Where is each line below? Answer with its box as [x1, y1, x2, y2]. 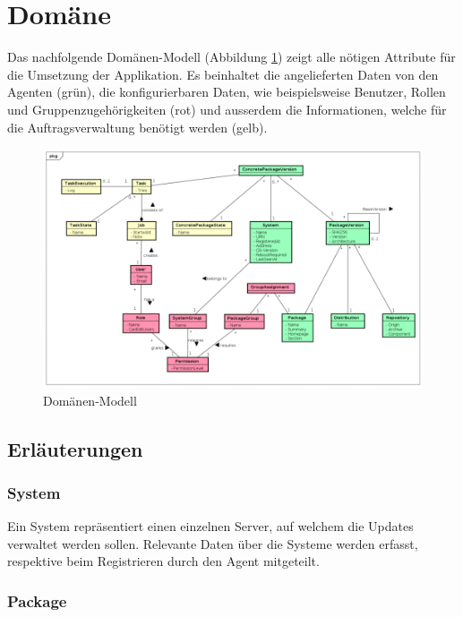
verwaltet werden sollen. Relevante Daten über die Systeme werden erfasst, [7, 534, 418, 553]
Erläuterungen [7, 434, 143, 462]
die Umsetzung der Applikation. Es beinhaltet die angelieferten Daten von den [7, 64, 439, 83]
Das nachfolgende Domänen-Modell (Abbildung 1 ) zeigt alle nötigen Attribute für [7, 47, 456, 66]
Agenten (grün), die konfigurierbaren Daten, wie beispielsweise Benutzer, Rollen [7, 82, 446, 101]
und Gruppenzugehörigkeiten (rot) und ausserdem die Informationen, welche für [7, 99, 447, 118]
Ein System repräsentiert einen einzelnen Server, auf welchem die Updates [7, 517, 414, 536]
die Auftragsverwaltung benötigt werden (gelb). [7, 117, 268, 136]
